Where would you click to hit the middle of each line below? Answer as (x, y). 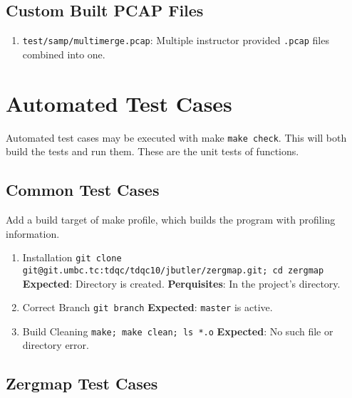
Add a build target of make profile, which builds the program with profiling (171, 220)
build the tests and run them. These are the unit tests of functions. (152, 151)
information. (33, 233)
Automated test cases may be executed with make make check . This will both (176, 137)
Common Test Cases (83, 190)
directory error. (56, 345)
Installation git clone (72, 257)
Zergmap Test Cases (82, 383)
